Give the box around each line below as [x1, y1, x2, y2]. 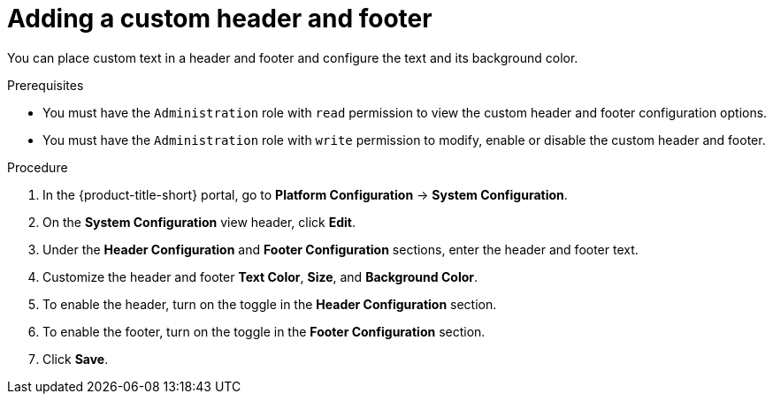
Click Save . [42, 351, 109, 367]
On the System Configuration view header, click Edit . [42, 214, 356, 230]
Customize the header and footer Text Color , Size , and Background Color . [42, 269, 478, 284]
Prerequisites [7, 77, 84, 93]
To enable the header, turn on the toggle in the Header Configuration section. [42, 296, 497, 312]
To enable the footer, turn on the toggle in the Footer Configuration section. [42, 323, 486, 339]
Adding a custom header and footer [7, 4, 432, 34]
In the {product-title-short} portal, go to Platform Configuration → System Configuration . [42, 186, 568, 202]
